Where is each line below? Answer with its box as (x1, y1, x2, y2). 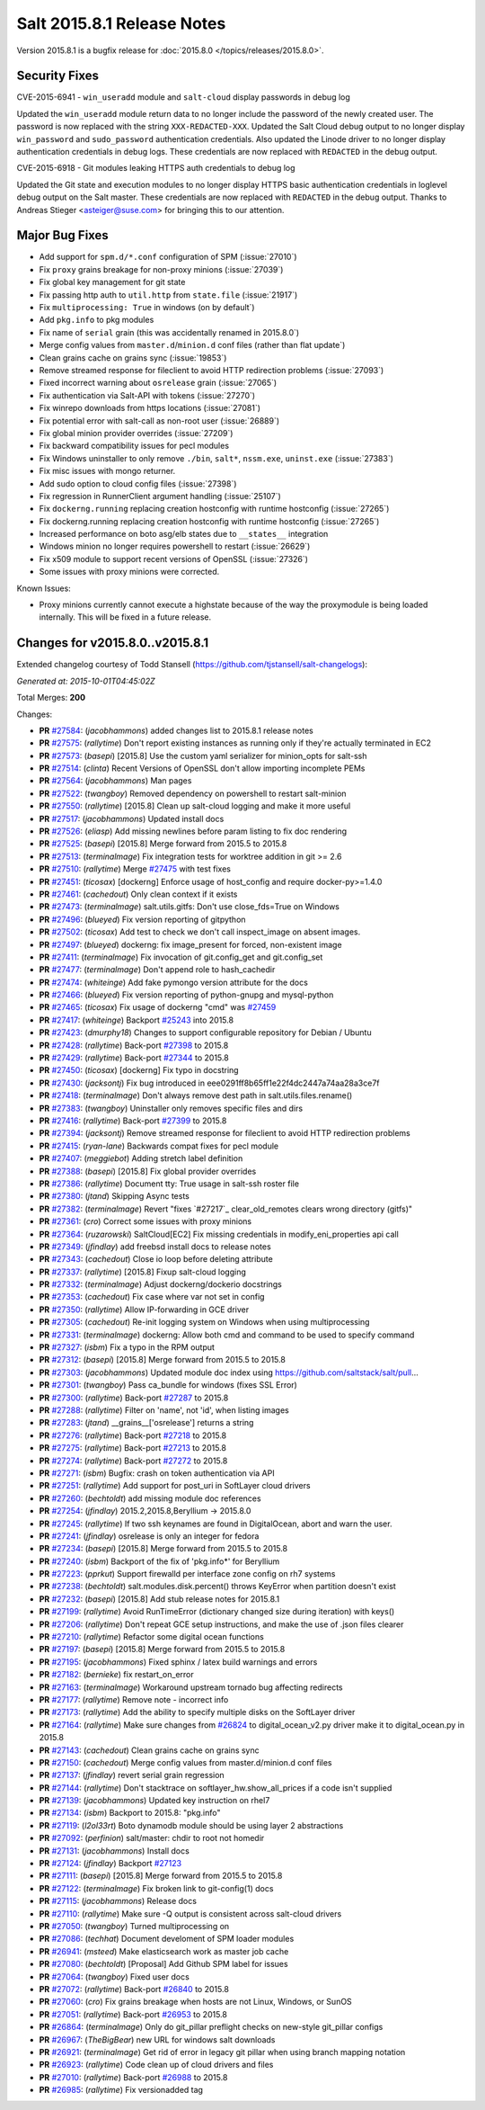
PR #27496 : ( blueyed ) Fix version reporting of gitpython (39, 914, 246, 925)
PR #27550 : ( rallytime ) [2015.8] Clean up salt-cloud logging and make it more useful (39, 800, 351, 811)
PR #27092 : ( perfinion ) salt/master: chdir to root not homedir (39, 1833, 265, 1844)
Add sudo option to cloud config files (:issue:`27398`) (39, 478, 237, 489)
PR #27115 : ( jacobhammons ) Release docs (39, 1896, 198, 1907)
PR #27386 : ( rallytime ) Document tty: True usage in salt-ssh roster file (39, 1178, 300, 1189)
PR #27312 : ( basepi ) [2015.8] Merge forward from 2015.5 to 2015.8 (39, 1355, 287, 1365)
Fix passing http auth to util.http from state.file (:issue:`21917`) (39, 289, 298, 300)
